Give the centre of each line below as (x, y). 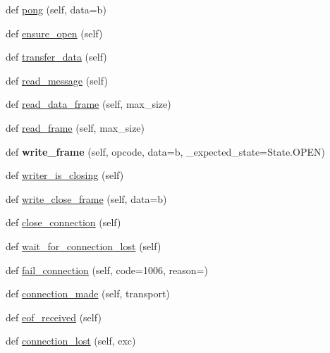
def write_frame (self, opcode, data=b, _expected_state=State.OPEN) (165, 151)
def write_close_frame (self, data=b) (86, 198)
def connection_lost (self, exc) (71, 341)
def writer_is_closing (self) (65, 175)
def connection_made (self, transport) (88, 293)
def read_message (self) (57, 80)
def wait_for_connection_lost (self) (84, 246)
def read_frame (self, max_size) (75, 127)
